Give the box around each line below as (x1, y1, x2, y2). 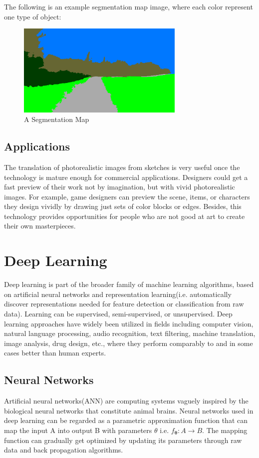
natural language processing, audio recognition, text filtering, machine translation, (4, 328, 256, 338)
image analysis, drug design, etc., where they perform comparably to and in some (4, 337, 253, 348)
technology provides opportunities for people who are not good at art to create (4, 210, 245, 221)
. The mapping (202, 424, 248, 435)
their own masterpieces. (4, 220, 76, 231)
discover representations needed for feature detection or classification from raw (4, 298, 244, 309)
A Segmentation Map (24, 114, 89, 124)
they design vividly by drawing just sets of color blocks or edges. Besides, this (4, 201, 242, 211)
